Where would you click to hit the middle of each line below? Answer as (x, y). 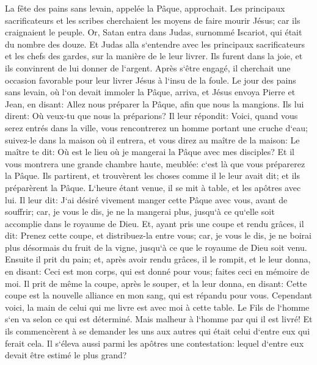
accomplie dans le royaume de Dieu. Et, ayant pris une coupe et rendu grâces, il (155, 223)
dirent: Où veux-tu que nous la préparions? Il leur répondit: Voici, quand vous (151, 116)
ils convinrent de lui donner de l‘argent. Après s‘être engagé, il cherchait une (148, 67)
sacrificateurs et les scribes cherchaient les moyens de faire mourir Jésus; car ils (153, 20)
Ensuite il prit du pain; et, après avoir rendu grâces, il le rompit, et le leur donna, (158, 259)
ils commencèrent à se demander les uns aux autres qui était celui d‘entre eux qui (158, 331)
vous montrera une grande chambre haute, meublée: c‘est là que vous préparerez (155, 163)
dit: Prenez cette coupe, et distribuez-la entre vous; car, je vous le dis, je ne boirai (158, 235)
